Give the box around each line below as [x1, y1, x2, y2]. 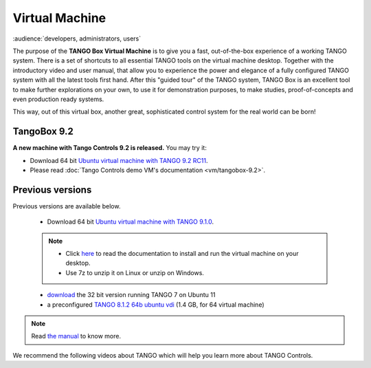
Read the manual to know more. [31, 332, 122, 340]
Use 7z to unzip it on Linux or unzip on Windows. [65, 268, 204, 277]
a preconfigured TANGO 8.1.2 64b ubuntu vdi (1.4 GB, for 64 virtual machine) [47, 300, 265, 309]
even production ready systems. [12, 95, 104, 103]
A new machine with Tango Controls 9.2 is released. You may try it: [12, 144, 207, 152]
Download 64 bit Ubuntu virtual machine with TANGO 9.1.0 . [47, 217, 214, 226]
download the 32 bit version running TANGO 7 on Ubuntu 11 [47, 291, 216, 299]
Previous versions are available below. [12, 202, 121, 210]
